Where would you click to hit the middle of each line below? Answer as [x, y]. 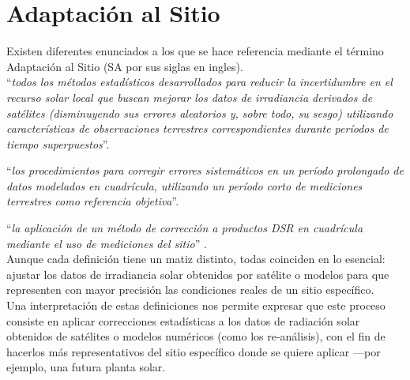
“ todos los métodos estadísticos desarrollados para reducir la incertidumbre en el [199, 82]
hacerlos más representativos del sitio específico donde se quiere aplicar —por [194, 351]
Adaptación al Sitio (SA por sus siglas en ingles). [125, 66]
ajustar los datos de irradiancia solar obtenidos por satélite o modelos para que [198, 274]
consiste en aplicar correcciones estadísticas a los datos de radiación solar [183, 320]
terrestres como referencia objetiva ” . [93, 201]
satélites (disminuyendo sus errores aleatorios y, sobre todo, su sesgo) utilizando [200, 113]
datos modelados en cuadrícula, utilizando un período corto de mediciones [184, 185]
